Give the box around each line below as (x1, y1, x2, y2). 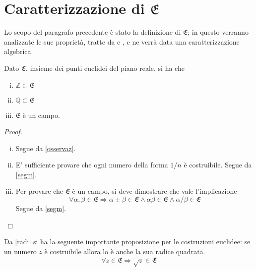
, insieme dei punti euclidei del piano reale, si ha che (26, 62, 185, 73)
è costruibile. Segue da (184, 160, 252, 170)
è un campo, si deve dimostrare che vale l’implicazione (72, 186, 237, 196)
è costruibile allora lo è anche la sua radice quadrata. (44, 246, 205, 256)
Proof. (4, 126, 22, 137)
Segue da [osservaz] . (15, 143, 76, 153)
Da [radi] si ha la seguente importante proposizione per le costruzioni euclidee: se (4, 236, 251, 247)
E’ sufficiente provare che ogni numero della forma (15, 160, 168, 170)
